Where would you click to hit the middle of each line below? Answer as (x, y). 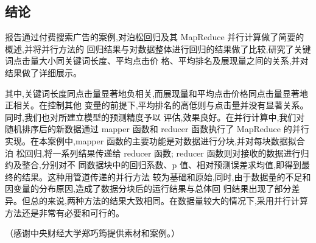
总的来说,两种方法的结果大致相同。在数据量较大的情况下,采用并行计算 (169, 200)
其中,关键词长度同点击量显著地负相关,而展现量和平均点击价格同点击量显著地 (156, 93)
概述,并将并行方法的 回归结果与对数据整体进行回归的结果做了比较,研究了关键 (158, 48)
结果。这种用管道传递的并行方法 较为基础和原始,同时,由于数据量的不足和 (166, 176)
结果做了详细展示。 (43, 72)
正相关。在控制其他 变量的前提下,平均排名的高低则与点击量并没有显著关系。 (157, 105)
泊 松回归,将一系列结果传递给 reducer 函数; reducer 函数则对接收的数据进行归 (157, 153)
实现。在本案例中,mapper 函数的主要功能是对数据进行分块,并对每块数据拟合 (155, 140)
